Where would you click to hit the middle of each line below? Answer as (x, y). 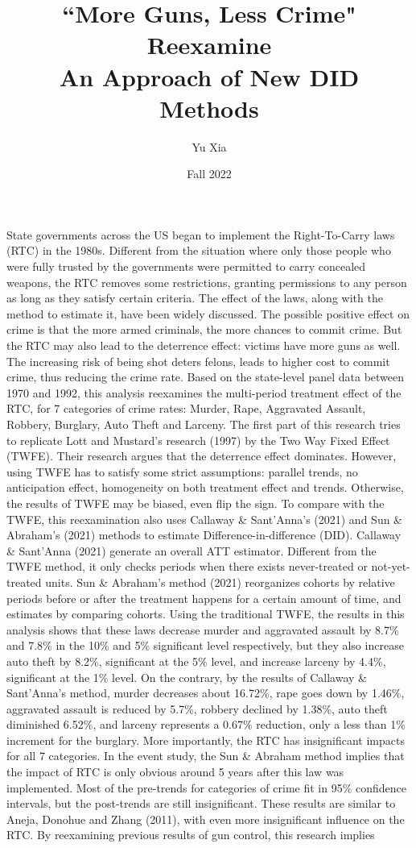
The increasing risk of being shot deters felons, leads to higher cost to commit (198, 361)
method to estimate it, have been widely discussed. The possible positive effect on (208, 313)
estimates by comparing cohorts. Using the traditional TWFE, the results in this (206, 614)
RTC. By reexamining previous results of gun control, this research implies (191, 835)
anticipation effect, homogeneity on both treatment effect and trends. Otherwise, (205, 487)
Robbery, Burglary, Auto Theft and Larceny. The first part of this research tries (204, 424)
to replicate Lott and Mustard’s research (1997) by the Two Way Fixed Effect (198, 440)
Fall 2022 (209, 174)
